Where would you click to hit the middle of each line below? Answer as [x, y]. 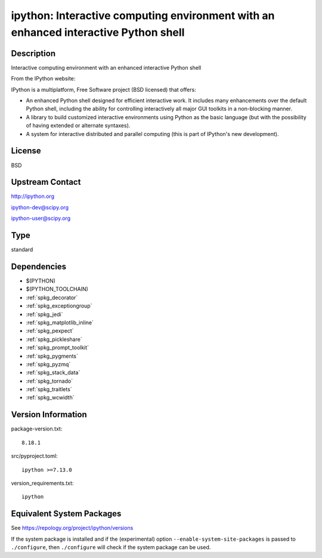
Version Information [49, 415]
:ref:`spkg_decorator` [52, 297]
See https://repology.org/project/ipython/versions [72, 528]
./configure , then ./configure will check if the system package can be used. [111, 547]
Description [33, 53]
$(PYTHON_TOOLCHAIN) [57, 289]
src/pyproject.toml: [34, 456]
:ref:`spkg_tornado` [49, 381]
